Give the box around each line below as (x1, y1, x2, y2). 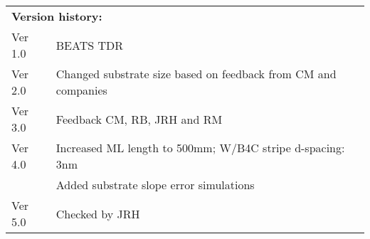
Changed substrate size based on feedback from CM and (55, 65, 337, 82)
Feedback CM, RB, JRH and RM (55, 110, 223, 127)
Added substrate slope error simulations (55, 176, 255, 193)
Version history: (11, 8, 102, 24)
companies (55, 82, 107, 98)
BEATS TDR (55, 36, 124, 53)
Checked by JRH (55, 205, 140, 222)
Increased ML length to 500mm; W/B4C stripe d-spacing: (55, 139, 345, 156)
